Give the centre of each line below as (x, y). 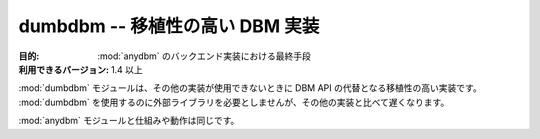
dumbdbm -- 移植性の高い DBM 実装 (169, 26)
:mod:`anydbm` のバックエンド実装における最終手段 (204, 56)
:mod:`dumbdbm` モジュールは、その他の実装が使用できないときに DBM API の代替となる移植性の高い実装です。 (250, 88)
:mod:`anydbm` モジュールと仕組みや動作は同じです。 (129, 121)
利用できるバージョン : (64, 69)
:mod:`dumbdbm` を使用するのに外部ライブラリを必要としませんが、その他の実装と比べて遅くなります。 (234, 102)
